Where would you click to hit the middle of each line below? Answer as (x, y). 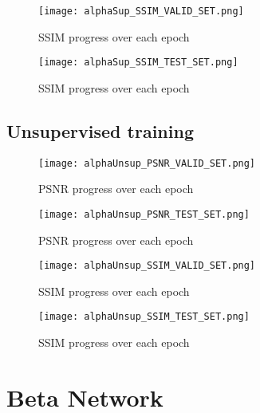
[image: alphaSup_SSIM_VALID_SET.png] (141, 11)
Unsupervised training (100, 130)
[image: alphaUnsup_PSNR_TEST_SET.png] (144, 214)
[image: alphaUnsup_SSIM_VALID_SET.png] (147, 266)
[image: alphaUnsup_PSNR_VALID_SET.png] (147, 163)
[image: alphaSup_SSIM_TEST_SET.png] (138, 63)
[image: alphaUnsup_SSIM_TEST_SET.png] (144, 317)
